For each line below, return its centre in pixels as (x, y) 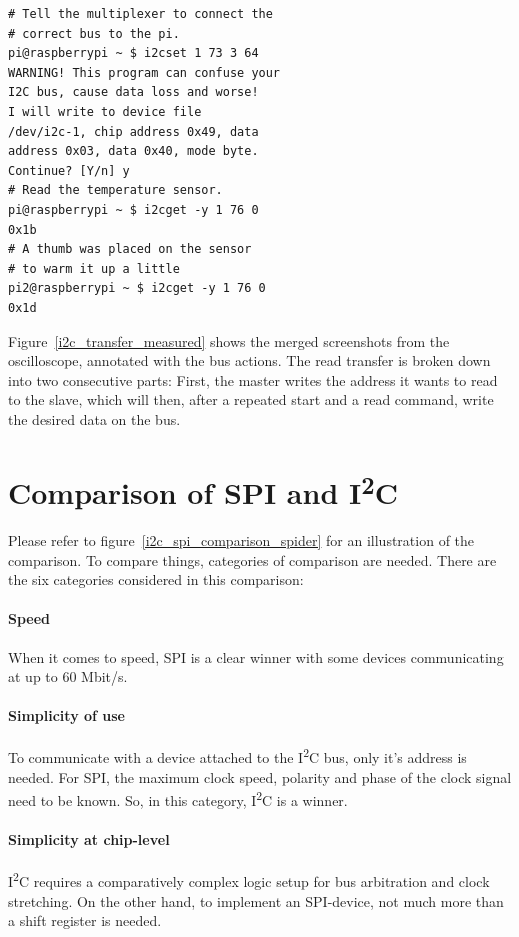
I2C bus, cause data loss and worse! (133, 92)
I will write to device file (105, 111)
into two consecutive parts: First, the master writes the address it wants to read (253, 379)
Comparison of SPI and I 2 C (203, 489)
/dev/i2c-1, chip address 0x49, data (133, 131)
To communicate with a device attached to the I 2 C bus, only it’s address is (237, 756)
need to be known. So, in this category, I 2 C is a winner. (178, 798)
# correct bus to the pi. (94, 33)
